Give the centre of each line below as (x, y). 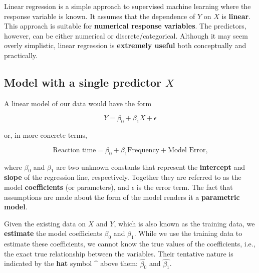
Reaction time (74, 150)
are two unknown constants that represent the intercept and (151, 167)
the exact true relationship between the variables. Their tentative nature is (119, 253)
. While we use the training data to (188, 233)
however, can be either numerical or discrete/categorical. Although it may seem (126, 35)
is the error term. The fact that (185, 187)
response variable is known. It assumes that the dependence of (100, 16)
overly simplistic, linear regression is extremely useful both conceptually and (125, 45)
